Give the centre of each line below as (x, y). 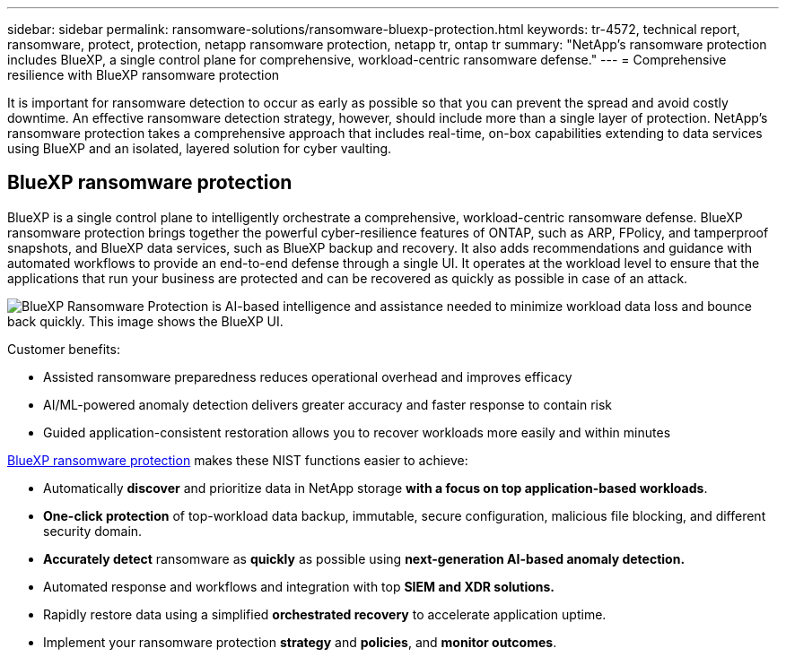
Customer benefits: (64, 349)
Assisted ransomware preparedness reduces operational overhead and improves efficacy (308, 376)
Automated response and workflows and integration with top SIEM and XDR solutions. (299, 586)
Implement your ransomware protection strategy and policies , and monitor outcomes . (300, 642)
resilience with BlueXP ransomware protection (144, 75)
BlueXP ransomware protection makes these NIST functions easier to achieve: (238, 460)
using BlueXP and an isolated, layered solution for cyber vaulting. (200, 148)
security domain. (93, 531)
